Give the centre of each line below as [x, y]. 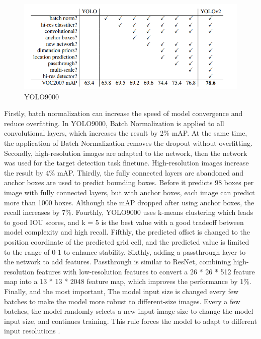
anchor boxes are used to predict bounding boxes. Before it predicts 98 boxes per [129, 182]
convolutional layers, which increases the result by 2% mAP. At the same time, [126, 133]
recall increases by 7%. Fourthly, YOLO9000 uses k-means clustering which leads [129, 212]
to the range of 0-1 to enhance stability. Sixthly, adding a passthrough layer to [125, 251]
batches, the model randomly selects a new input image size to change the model [129, 311]
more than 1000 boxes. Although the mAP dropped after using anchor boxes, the [129, 202]
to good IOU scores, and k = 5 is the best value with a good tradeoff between [124, 222]
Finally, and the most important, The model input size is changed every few [121, 291]
